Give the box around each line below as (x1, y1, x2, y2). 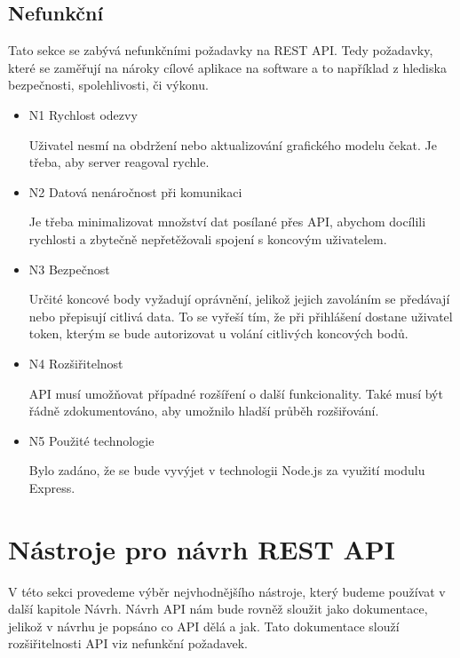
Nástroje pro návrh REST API (8, 530, 396, 567)
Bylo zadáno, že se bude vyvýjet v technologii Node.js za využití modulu (28, 461, 425, 480)
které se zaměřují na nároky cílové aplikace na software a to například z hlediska (8, 58, 447, 76)
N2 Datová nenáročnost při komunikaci (28, 182, 242, 201)
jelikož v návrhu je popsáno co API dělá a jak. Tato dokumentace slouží (8, 616, 400, 635)
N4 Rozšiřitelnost (28, 353, 123, 372)
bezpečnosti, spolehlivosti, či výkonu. (8, 75, 209, 94)
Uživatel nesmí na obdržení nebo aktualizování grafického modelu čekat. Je (28, 135, 438, 154)
